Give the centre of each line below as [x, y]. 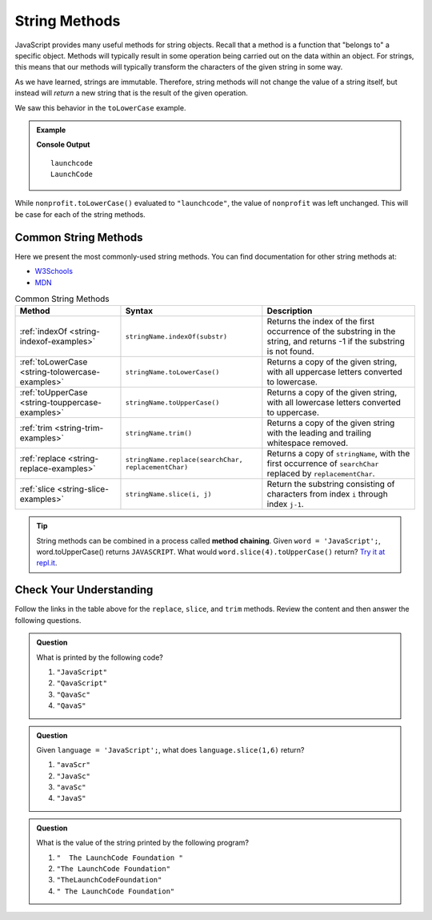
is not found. [290, 352]
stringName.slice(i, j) [168, 494]
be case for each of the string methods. [80, 214]
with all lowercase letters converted [334, 403]
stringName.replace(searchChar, [184, 460]
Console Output [63, 145]
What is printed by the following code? [100, 657]
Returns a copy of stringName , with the [338, 454]
